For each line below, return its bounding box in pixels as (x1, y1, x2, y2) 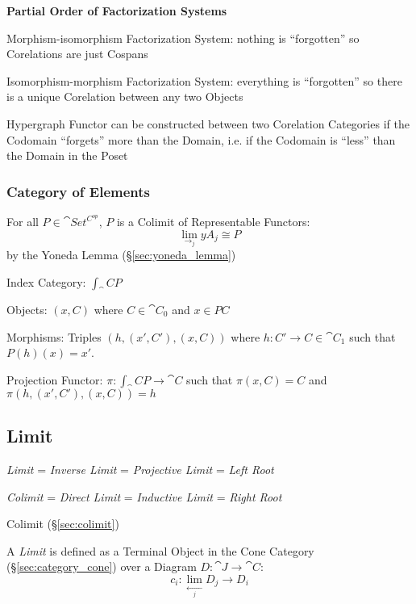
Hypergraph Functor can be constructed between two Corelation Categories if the (6, 115, 410, 132)
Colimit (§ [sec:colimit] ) (6, 515, 119, 532)
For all (6, 212, 39, 229)
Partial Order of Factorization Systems (6, 2, 227, 19)
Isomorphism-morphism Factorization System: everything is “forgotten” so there (6, 72, 402, 89)
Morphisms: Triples (6, 328, 102, 345)
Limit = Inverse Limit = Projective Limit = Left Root (6, 461, 274, 477)
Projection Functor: (6, 371, 103, 388)
